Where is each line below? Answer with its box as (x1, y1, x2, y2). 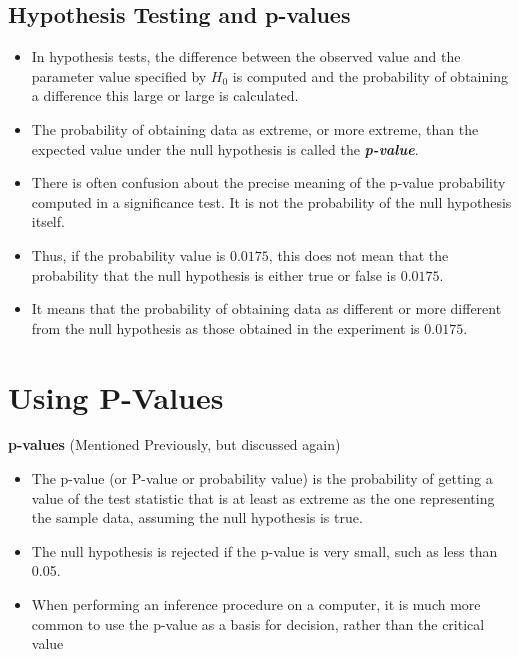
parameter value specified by (31, 65, 207, 86)
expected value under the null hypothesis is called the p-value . (31, 138, 419, 159)
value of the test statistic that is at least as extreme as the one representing (31, 487, 495, 508)
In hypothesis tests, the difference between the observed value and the (31, 46, 461, 67)
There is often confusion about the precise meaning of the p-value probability (31, 172, 506, 193)
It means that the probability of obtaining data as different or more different (31, 298, 502, 319)
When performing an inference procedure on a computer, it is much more (31, 594, 481, 615)
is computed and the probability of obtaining (232, 65, 508, 86)
